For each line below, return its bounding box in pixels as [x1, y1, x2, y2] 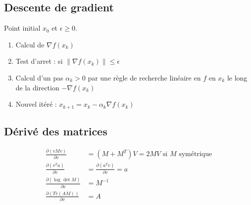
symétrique [179, 151, 212, 158]
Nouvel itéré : [15, 99, 57, 109]
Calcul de [15, 39, 45, 49]
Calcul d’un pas [15, 72, 63, 82]
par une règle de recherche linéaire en [88, 72, 201, 82]
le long [227, 72, 248, 82]
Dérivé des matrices [4, 123, 107, 139]
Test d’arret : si [15, 56, 63, 66]
